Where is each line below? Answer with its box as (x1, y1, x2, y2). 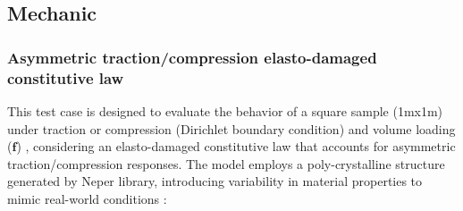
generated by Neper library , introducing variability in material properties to (7, 172, 423, 190)
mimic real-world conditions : (7, 189, 167, 207)
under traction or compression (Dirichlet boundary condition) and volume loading (7, 119, 456, 138)
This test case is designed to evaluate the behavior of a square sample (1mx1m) (7, 101, 443, 120)
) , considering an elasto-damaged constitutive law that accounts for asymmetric (16, 137, 456, 156)
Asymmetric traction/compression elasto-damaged (7, 46, 377, 68)
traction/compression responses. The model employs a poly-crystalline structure (7, 154, 445, 173)
